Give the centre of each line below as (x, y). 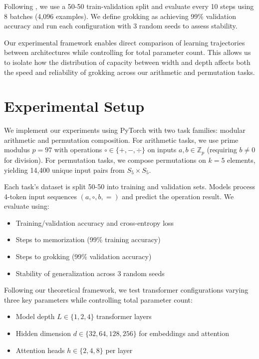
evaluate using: (27, 206)
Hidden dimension (43, 333)
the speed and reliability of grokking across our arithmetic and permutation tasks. (129, 72)
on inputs (162, 150)
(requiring (222, 150)
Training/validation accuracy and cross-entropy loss (95, 222)
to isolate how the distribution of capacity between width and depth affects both (127, 62)
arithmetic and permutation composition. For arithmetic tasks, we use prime (121, 140)
